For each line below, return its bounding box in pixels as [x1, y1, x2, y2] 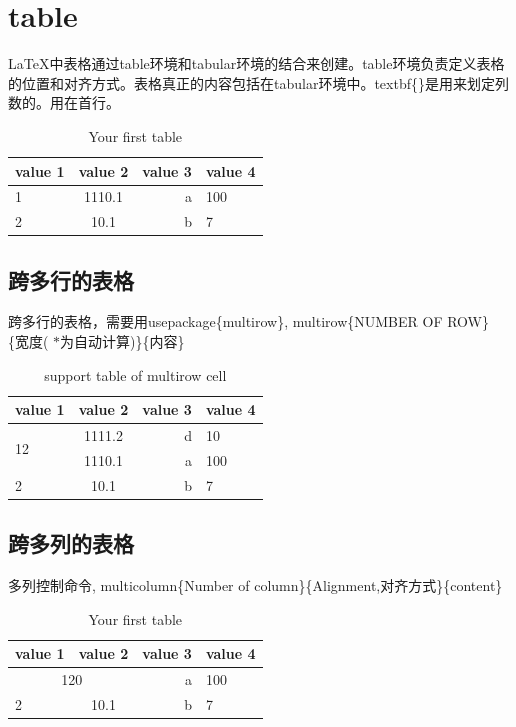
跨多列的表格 [8, 528, 134, 559]
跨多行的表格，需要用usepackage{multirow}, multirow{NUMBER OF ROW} [8, 311, 490, 332]
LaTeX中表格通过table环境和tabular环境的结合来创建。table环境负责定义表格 [8, 53, 505, 74]
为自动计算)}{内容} [60, 331, 185, 352]
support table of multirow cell [44, 364, 227, 385]
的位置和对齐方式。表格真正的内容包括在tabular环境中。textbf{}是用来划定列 [8, 72, 509, 93]
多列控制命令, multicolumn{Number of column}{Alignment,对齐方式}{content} [8, 575, 503, 596]
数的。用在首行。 [8, 92, 120, 113]
